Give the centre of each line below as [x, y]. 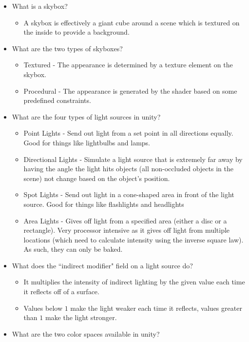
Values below [43, 308]
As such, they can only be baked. [73, 249]
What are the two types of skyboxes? [67, 48]
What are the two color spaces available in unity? [86, 333]
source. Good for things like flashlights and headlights [104, 204]
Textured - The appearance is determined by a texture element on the [128, 65]
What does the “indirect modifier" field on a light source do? [102, 265]
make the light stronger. [81, 317]
